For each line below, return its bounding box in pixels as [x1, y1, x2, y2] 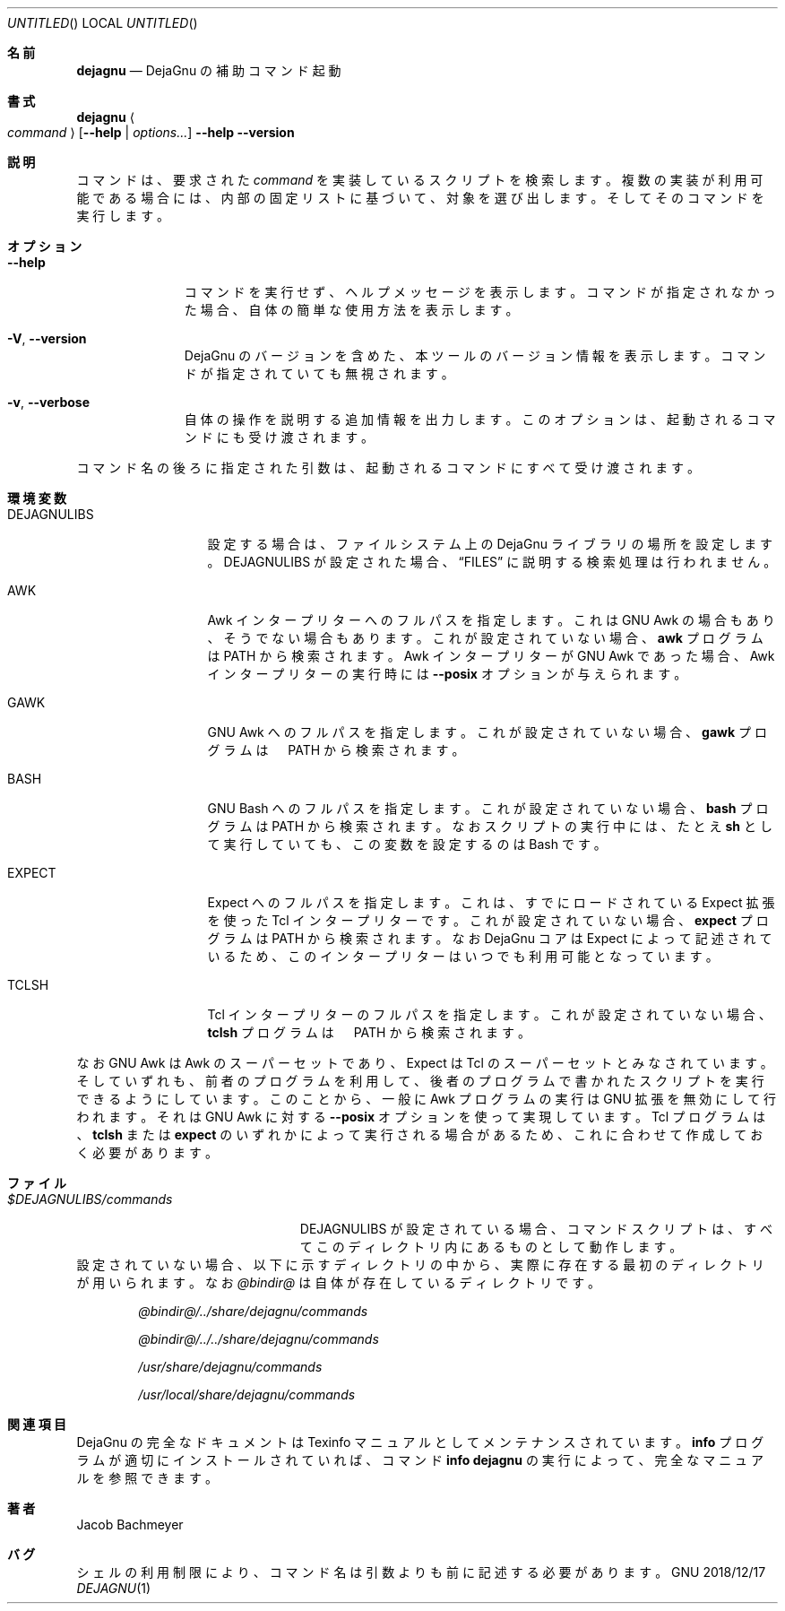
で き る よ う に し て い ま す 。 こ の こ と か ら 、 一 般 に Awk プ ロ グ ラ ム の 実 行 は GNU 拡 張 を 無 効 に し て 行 [76, 1091, 777, 1106]
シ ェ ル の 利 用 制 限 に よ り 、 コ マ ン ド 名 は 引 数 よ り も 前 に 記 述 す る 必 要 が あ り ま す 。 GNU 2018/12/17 [76, 1564, 766, 1580]
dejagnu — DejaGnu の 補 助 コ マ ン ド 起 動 [76, 63, 341, 78]
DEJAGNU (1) [76, 1581, 151, 1596]
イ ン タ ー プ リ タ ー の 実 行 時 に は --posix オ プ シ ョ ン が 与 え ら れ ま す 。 [207, 666, 687, 681]
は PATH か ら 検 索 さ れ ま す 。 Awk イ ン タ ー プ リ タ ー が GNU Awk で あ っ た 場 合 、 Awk [207, 648, 775, 663]
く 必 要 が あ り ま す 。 [76, 1145, 218, 1160]
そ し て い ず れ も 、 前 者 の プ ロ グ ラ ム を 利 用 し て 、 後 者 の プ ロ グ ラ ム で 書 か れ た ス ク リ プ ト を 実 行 [76, 1073, 764, 1088]
